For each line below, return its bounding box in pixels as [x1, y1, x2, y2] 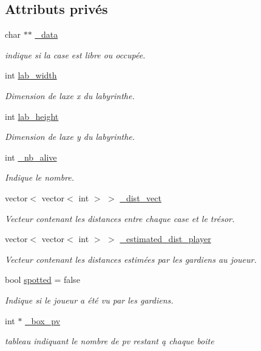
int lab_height [5, 109, 59, 122]
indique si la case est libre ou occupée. [5, 48, 146, 61]
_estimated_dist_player [120, 232, 211, 245]
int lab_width [5, 69, 57, 82]
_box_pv [25, 314, 61, 327]
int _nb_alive [5, 150, 57, 163]
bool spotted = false [5, 273, 80, 286]
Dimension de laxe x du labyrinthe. [5, 89, 135, 102]
